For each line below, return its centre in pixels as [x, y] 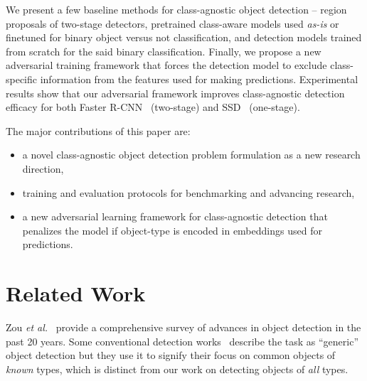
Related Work [76, 293]
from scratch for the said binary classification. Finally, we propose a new [164, 51]
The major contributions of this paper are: [98, 130]
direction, [43, 168]
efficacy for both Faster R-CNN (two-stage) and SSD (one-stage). [153, 107]
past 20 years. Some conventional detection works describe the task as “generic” [182, 341]
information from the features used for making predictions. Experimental [199, 79]
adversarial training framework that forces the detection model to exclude [166, 65]
